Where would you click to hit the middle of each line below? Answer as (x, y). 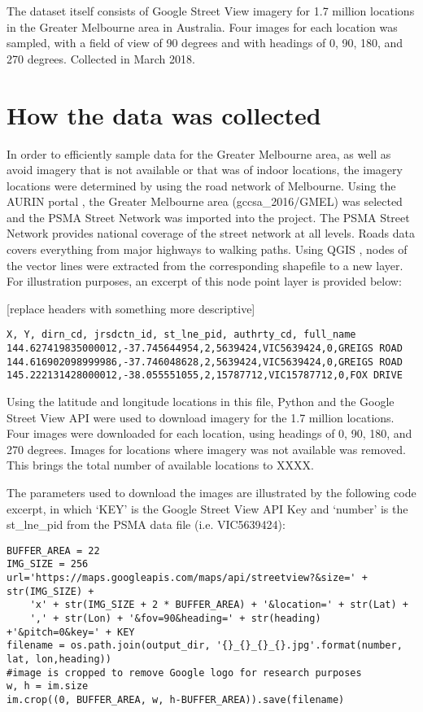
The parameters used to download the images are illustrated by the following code (211, 493)
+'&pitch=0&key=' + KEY (71, 632)
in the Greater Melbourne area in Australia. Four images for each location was (202, 26)
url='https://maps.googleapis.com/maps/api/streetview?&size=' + (187, 578)
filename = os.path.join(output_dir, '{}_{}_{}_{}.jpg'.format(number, (205, 646)
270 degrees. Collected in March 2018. (101, 58)
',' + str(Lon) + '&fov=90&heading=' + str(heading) (175, 619)
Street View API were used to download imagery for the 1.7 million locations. (201, 417)
